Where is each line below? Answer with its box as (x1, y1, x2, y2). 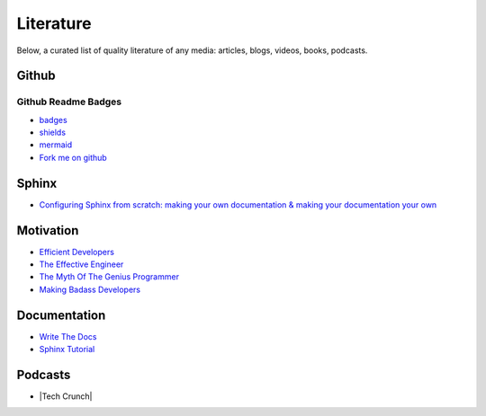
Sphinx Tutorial (39, 344, 95, 355)
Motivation (16, 223, 79, 238)
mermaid (39, 139, 73, 150)
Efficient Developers (39, 246, 114, 257)
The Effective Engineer (39, 259, 124, 270)
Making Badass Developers (39, 284, 141, 295)
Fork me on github (39, 152, 107, 163)
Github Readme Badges (16, 95, 121, 108)
